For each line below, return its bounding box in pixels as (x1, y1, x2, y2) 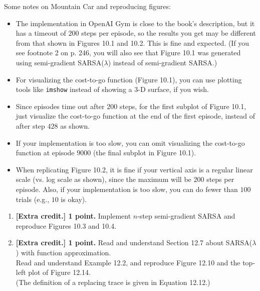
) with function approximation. (16, 247, 111, 257)
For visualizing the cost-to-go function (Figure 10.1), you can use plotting (16, 74, 242, 84)
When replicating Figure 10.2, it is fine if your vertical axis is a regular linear (16, 164, 253, 174)
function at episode (16, 147, 75, 158)
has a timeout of (16, 28, 66, 38)
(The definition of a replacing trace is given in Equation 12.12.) (16, 276, 210, 287)
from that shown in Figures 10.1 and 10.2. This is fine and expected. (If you (16, 37, 249, 48)
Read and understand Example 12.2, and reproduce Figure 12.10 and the (16, 257, 240, 267)
